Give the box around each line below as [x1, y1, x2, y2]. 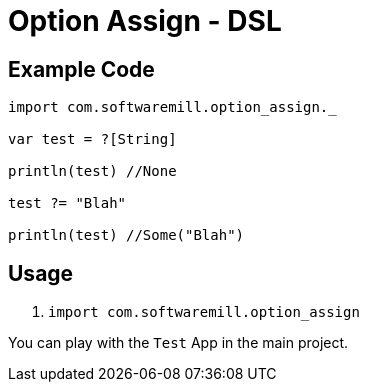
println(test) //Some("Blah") [8, 227, 245, 244]
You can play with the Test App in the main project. [8, 334, 349, 352]
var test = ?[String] [8, 131, 177, 148]
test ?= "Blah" [8, 195, 127, 212]
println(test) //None [8, 163, 177, 180]
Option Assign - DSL [8, 4, 282, 38]
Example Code [8, 56, 155, 82]
